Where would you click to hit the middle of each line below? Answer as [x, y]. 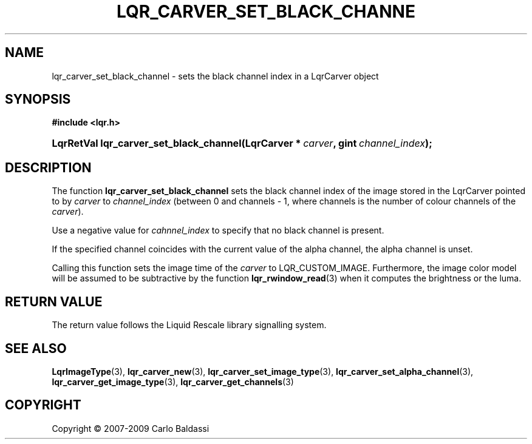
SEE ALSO [36, 348]
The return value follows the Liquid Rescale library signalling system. [189, 325]
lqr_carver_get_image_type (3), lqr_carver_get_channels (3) [173, 382]
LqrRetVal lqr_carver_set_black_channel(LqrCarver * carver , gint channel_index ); [242, 143]
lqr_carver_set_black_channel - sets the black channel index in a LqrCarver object [215, 76]
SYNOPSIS [38, 99]
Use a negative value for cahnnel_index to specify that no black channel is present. [218, 230]
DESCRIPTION [48, 167]
